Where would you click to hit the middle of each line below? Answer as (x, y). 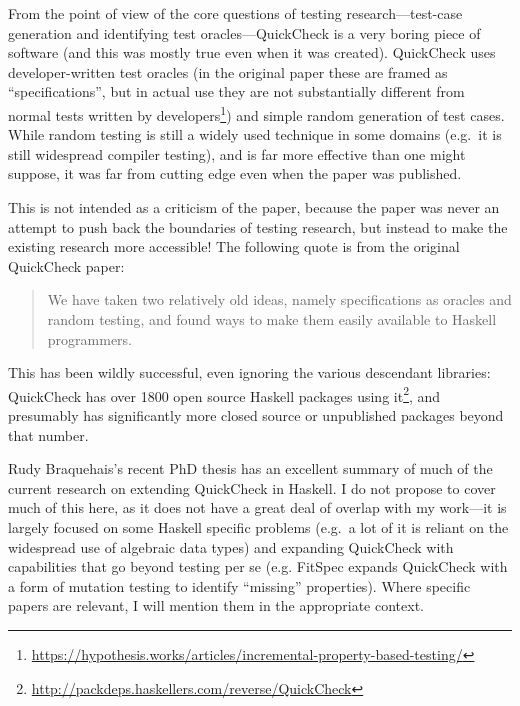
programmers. (89, 338)
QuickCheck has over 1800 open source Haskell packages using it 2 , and (224, 394)
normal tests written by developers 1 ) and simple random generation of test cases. (256, 113)
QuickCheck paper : (66, 265)
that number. (48, 434)
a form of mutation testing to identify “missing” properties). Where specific (239, 585)
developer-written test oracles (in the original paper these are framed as (228, 71)
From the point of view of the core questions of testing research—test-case (235, 13)
